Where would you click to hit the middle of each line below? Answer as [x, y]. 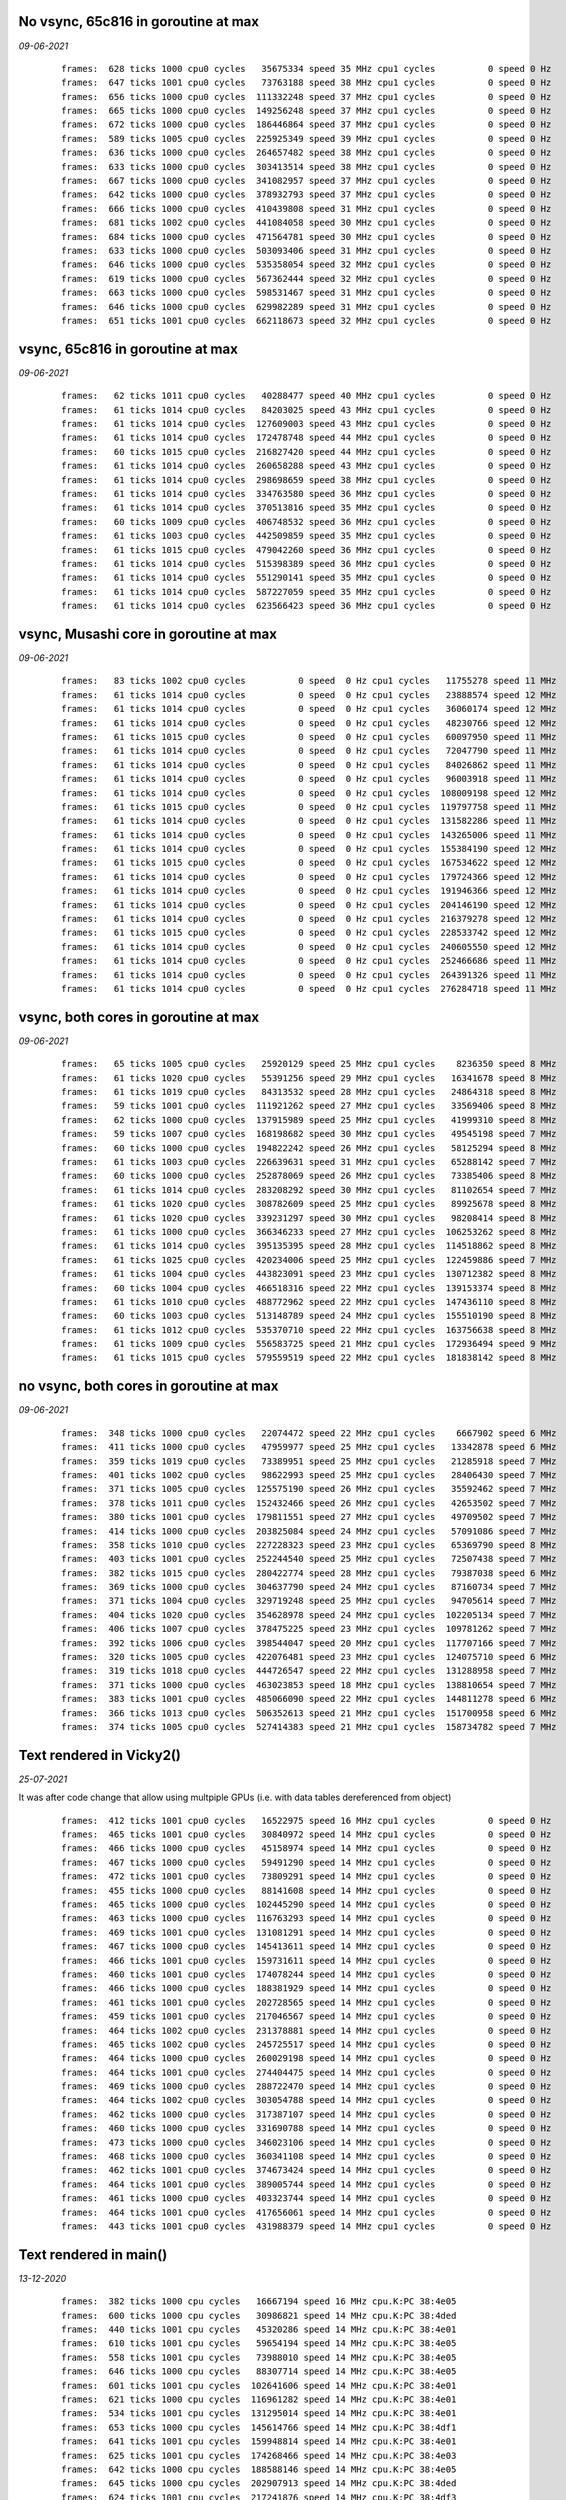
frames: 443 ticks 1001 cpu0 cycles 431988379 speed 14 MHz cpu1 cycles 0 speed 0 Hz [306, 2226]
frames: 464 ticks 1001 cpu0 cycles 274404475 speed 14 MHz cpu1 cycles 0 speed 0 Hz [306, 2072]
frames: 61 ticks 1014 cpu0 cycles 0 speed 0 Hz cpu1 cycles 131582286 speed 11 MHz [309, 821]
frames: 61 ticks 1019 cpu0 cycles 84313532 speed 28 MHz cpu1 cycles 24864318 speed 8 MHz [309, 1092]
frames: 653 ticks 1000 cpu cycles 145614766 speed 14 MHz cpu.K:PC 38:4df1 [259, 2427]
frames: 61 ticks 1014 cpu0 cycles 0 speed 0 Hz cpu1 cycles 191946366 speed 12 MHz [309, 891]
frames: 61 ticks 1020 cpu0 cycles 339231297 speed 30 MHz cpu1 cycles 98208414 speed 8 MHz [309, 1218]
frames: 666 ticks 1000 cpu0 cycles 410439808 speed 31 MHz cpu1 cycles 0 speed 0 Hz [306, 208]
